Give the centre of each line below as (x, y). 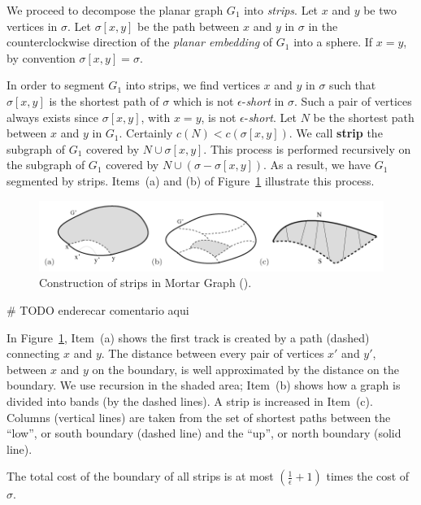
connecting (33, 353)
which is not (203, 100)
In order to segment (56, 85)
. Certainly (146, 133)
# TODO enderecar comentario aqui (98, 310)
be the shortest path (364, 117)
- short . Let (270, 117)
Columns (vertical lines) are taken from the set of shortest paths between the (199, 417)
